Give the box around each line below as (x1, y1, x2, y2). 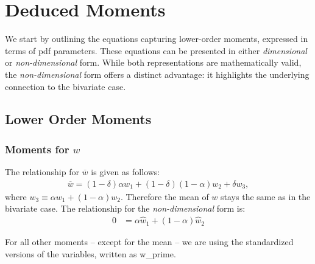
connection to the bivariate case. (5, 80, 126, 92)
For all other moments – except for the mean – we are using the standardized (5, 235, 294, 248)
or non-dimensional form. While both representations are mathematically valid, (5, 56, 302, 69)
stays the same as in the (221, 190, 311, 203)
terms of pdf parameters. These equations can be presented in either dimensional (5, 44, 307, 57)
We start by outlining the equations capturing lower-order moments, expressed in (5, 32, 308, 45)
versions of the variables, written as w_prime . (5, 247, 176, 260)
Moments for (5, 141, 69, 156)
